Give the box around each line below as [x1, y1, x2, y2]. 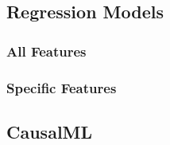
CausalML [6, 119, 93, 143]
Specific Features [6, 77, 117, 97]
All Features [6, 41, 87, 61]
